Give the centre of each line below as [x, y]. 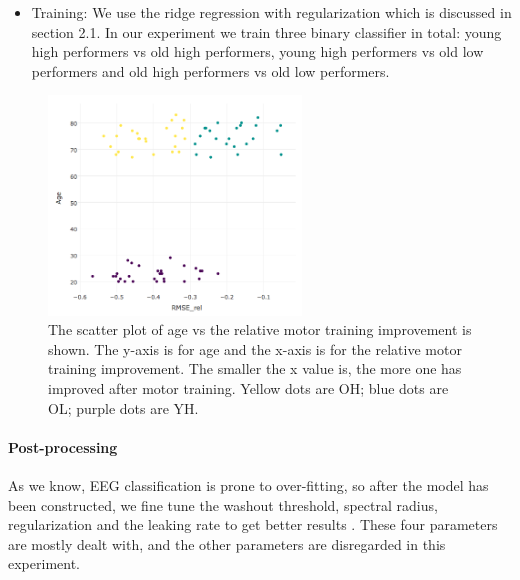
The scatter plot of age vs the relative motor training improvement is [260, 329]
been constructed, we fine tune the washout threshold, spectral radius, [223, 504]
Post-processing [63, 446]
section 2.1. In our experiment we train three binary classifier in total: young [266, 31]
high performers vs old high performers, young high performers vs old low [257, 51]
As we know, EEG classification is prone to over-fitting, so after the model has [248, 484]
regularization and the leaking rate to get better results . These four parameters [253, 524]
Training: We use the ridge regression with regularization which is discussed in [271, 12]
